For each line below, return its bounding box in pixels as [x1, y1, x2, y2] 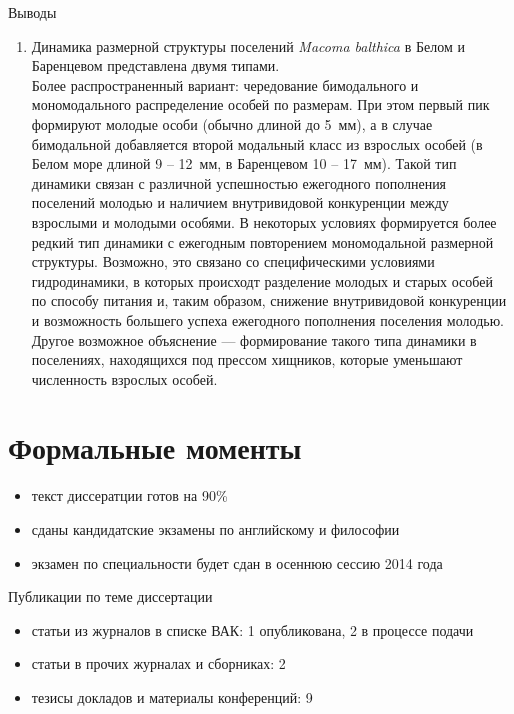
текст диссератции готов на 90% [31, 485, 228, 506]
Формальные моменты [8, 427, 302, 468]
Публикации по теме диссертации [8, 586, 213, 607]
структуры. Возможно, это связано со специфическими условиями [31, 251, 435, 272]
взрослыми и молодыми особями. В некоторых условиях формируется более [31, 211, 497, 232]
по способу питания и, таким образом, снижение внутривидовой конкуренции [31, 290, 507, 311]
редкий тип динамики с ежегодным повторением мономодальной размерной [31, 231, 494, 252]
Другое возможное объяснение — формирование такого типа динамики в [31, 329, 477, 350]
